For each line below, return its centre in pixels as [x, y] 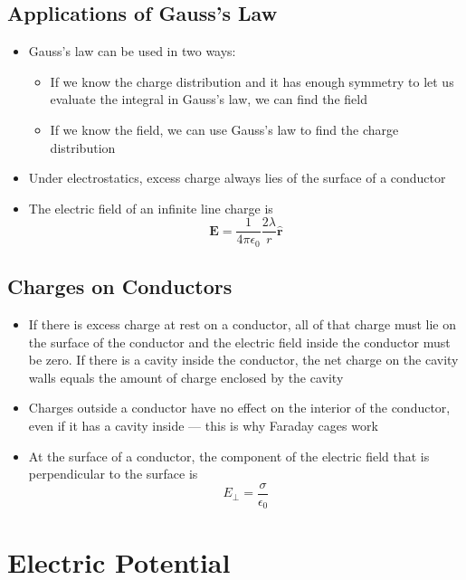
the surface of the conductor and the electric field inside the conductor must [239, 342]
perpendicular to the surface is [113, 474]
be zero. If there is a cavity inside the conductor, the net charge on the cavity [243, 360]
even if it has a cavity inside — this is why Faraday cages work [203, 426]
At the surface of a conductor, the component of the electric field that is [229, 456]
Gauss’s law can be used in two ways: [132, 51]
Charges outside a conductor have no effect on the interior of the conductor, [239, 408]
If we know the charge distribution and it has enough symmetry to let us [252, 81]
